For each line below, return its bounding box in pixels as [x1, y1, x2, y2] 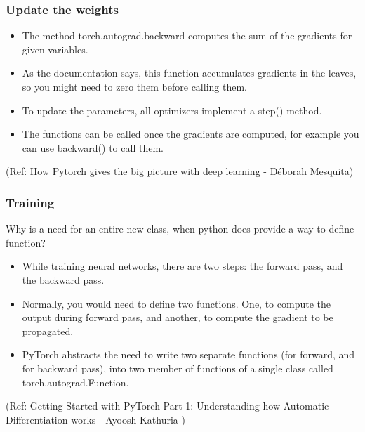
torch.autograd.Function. [22, 374, 129, 389]
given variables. [22, 41, 88, 56]
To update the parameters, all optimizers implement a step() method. [22, 103, 322, 117]
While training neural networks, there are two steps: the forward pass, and [22, 258, 343, 273]
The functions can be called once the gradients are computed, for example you [22, 126, 359, 141]
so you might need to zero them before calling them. [22, 79, 247, 93]
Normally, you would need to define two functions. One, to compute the [22, 296, 331, 310]
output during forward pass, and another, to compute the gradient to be [22, 310, 333, 325]
